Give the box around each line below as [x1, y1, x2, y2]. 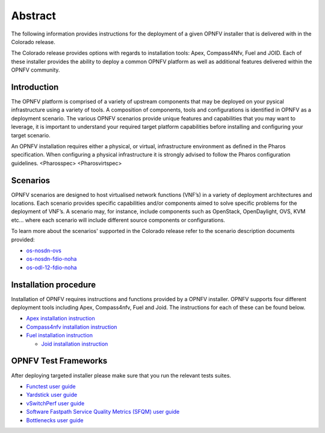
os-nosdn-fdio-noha [26, 255, 77, 263]
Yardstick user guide [26, 391, 78, 399]
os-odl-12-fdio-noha [26, 264, 78, 271]
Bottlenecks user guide [26, 416, 84, 424]
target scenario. [11, 131, 51, 139]
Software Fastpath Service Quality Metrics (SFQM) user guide [26, 408, 180, 416]
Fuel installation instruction [26, 332, 93, 339]
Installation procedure [11, 279, 96, 290]
